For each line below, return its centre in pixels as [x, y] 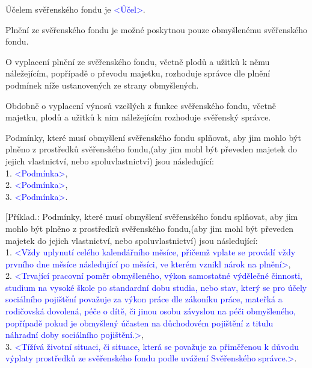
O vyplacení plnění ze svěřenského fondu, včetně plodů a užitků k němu [138, 61]
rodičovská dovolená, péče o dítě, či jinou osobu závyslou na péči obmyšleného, [151, 311]
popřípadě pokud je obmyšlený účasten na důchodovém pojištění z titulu [139, 323]
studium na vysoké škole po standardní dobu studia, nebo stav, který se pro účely [156, 287]
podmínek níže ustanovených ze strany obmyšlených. [102, 85]
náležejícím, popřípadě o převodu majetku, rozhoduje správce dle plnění [138, 73]
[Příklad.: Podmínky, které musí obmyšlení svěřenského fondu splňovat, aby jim [152, 217]
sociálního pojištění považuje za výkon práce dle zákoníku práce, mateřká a [144, 299]
